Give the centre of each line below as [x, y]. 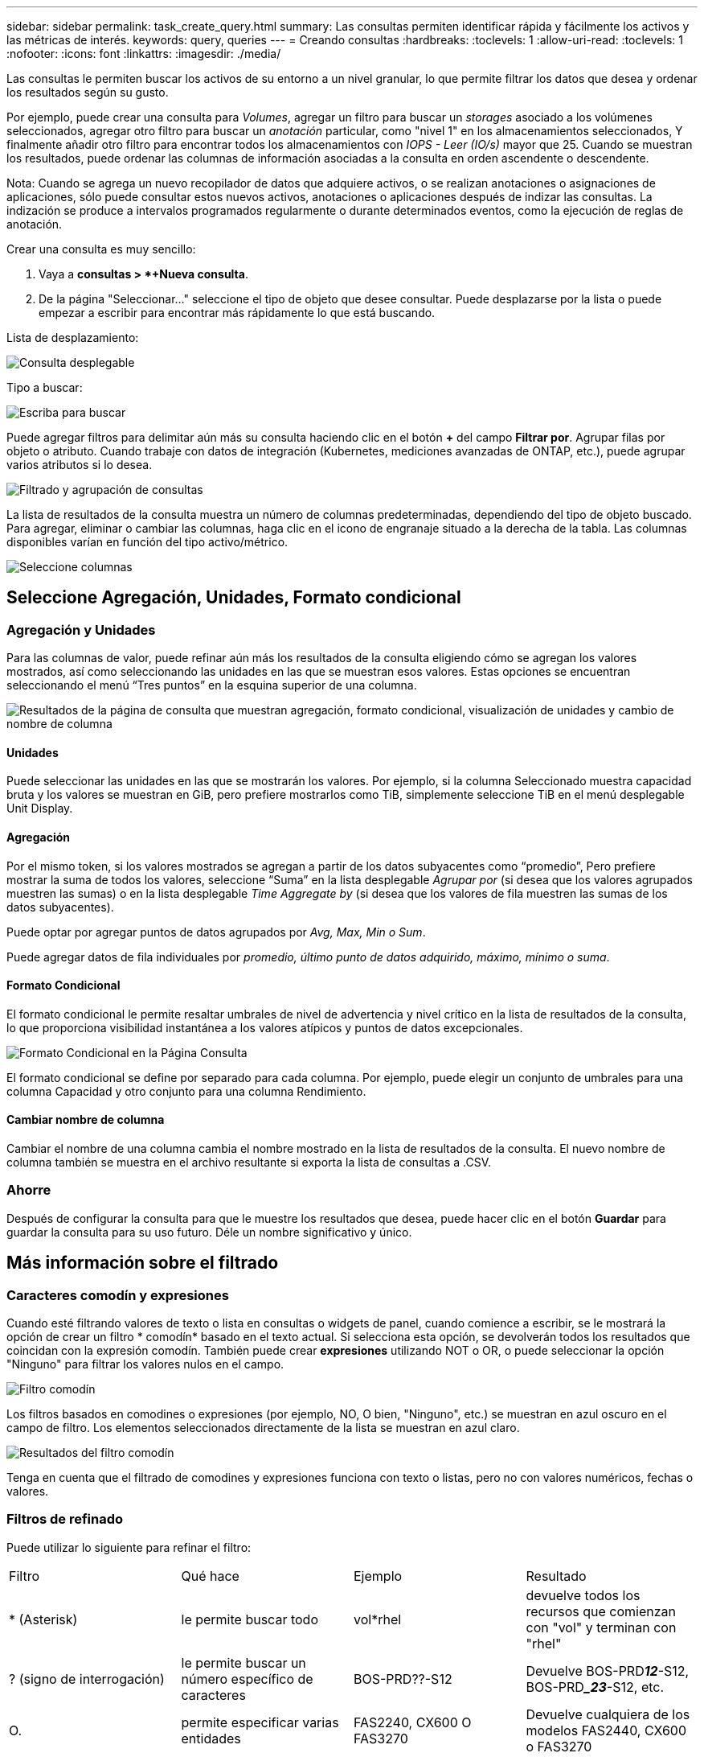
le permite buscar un [244, 1662]
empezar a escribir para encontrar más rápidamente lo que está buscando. [237, 313]
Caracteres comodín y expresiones [118, 1295]
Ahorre [29, 1190]
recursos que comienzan [601, 1611]
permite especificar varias [260, 1722]
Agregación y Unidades [81, 630]
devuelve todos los [583, 1595]
